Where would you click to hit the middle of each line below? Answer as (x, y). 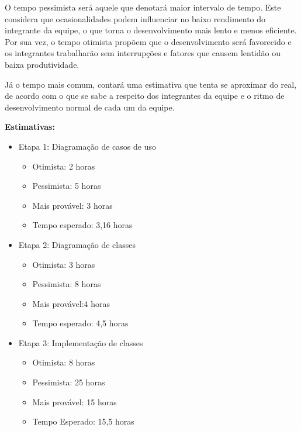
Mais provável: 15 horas (75, 401)
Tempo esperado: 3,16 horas (82, 225)
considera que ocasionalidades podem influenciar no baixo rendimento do (135, 18)
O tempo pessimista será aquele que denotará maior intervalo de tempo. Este (143, 7)
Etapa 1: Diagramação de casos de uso (87, 146)
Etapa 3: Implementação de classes (81, 342)
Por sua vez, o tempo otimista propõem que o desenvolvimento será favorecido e (148, 41)
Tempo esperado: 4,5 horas (80, 323)
